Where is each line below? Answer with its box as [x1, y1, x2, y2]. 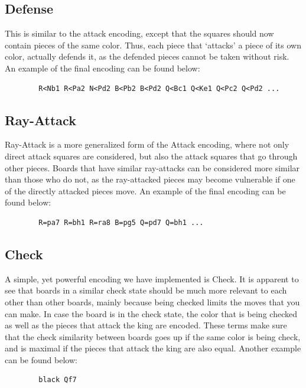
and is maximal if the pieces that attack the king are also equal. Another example [5, 342, 301, 354]
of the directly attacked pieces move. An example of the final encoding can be [5, 184, 286, 197]
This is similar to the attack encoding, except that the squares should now [5, 27, 274, 40]
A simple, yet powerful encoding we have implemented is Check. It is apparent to [5, 272, 299, 285]
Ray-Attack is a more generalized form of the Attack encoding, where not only [5, 138, 289, 151]
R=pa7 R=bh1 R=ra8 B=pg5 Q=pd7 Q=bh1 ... [38, 218, 204, 227]
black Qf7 [38, 376, 77, 384]
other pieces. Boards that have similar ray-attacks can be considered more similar [5, 161, 300, 174]
